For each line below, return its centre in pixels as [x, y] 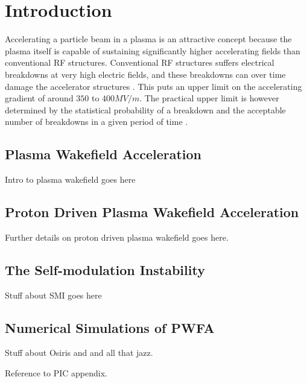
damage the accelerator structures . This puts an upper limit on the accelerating [153, 86]
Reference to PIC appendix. [56, 373]
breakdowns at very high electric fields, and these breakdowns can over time [145, 74]
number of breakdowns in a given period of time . [97, 122]
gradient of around [39, 98]
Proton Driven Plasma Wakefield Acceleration [152, 212]
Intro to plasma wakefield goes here [70, 179]
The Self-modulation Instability [105, 269]
